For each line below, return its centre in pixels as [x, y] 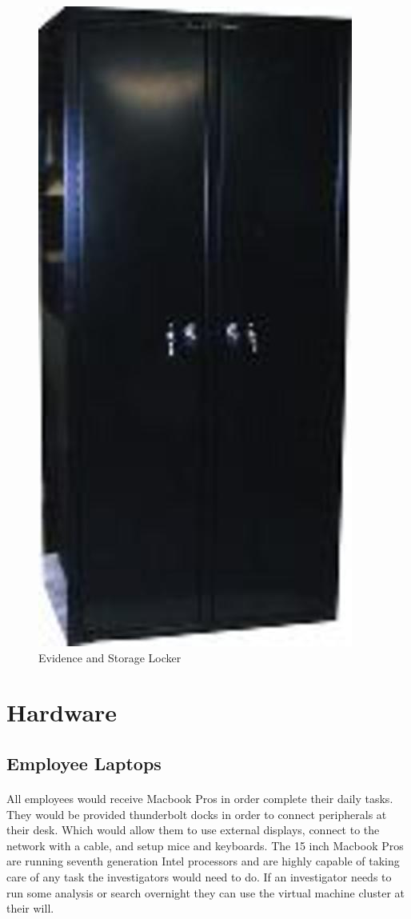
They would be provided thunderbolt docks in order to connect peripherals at [197, 814]
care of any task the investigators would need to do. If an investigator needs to [199, 876]
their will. [30, 908]
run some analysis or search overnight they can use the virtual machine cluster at [206, 892]
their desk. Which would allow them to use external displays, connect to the [193, 830]
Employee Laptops [84, 763]
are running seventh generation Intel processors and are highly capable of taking [203, 861]
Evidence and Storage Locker [110, 657]
